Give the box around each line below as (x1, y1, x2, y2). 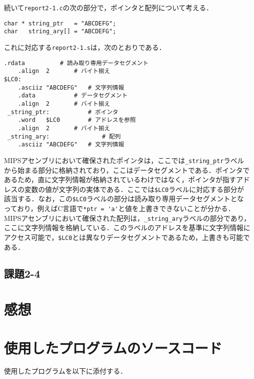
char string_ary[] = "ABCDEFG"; (4, 28, 116, 35)
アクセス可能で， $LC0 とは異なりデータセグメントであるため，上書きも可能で (4, 232, 250, 242)
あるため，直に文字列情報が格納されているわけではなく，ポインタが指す (4, 174, 236, 185)
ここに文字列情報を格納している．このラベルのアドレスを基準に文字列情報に (4, 222, 251, 233)
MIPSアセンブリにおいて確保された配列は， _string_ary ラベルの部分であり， (4, 213, 251, 223)
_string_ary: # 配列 (7, 133, 121, 140)
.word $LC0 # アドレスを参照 (18, 117, 136, 124)
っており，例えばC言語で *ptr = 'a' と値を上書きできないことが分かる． (4, 203, 235, 213)
